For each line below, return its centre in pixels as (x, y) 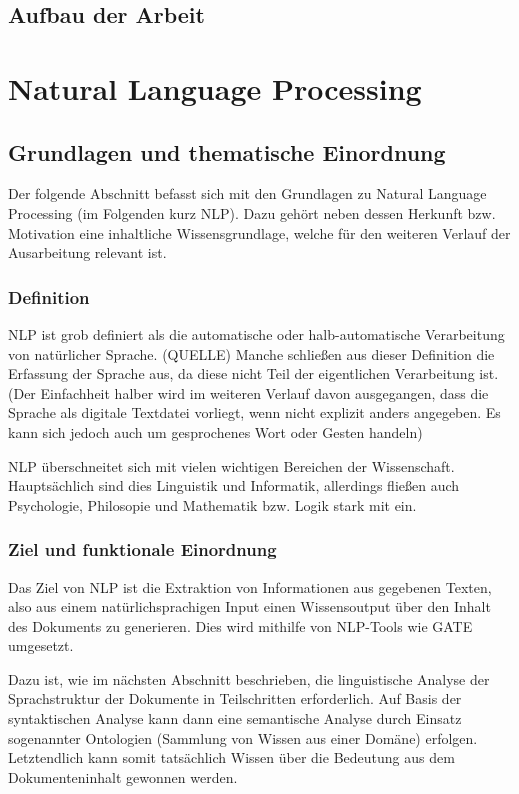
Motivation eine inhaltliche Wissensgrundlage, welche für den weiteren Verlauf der (259, 232)
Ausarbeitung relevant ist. (87, 252)
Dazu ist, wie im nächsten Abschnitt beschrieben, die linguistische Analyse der (249, 678)
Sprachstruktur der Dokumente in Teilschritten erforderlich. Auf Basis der (235, 698)
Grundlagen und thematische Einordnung (227, 151)
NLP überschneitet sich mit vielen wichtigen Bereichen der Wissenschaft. (231, 465)
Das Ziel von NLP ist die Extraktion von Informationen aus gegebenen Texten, (250, 586)
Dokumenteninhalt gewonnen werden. (123, 776)
